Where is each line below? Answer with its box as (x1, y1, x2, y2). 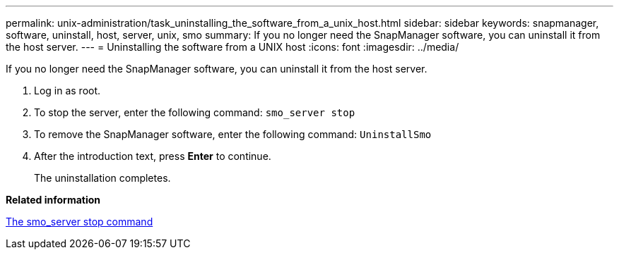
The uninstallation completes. (34, 172, 171, 184)
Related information (6, 194, 101, 206)
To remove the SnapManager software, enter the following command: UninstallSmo (34, 128, 432, 140)
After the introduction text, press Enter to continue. (34, 150, 271, 162)
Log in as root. (34, 85, 101, 97)
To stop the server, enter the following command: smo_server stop (34, 106, 355, 118)
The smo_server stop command (6, 216, 153, 228)
